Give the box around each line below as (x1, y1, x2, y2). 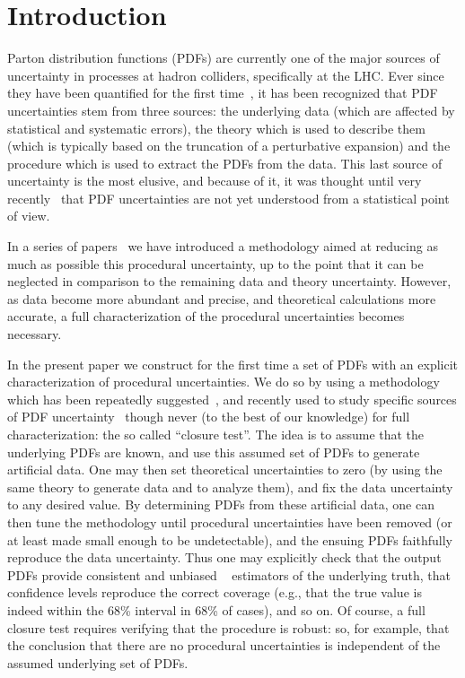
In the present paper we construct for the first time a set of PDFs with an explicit (7, 354, 459, 373)
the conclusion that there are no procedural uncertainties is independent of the (7, 636, 441, 655)
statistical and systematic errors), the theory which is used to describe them (7, 118, 426, 137)
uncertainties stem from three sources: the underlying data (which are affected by (7, 100, 455, 119)
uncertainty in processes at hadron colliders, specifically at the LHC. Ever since (7, 65, 444, 84)
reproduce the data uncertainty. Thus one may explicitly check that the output (7, 548, 442, 567)
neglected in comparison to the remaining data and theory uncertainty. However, (7, 272, 452, 291)
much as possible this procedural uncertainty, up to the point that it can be (7, 254, 424, 273)
